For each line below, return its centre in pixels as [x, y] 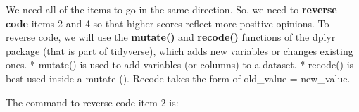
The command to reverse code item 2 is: [92, 102]
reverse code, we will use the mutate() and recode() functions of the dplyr [171, 37]
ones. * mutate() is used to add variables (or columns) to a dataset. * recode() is [180, 64]
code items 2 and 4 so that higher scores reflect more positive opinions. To [168, 23]
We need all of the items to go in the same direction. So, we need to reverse [171, 9]
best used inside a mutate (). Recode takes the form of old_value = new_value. [178, 78]
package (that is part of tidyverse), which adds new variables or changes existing [179, 50]
